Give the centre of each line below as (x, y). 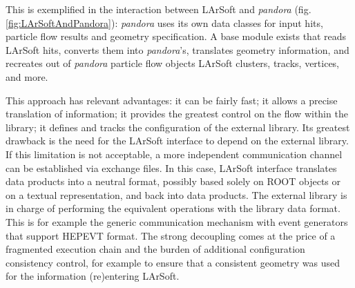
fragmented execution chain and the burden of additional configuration (155, 249)
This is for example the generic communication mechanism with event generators (177, 221)
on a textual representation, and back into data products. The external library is (176, 194)
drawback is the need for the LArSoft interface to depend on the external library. (177, 141)
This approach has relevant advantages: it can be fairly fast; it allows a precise (172, 100)
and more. (27, 76)
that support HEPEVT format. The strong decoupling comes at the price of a (171, 235)
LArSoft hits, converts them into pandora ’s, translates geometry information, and (177, 49)
